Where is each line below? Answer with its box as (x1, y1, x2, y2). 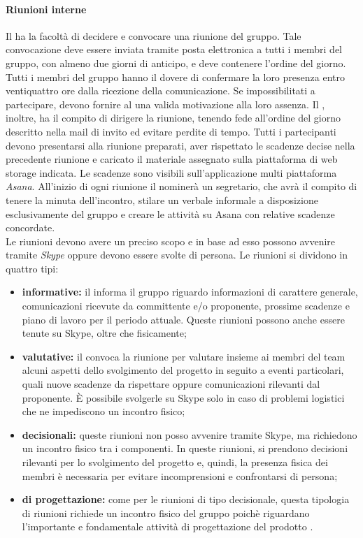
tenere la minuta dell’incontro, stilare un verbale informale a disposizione (6, 192, 318, 207)
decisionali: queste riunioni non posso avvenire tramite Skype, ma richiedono (22, 427, 357, 442)
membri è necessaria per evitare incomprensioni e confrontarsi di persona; (22, 468, 338, 483)
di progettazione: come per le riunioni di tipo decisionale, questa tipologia (22, 492, 350, 507)
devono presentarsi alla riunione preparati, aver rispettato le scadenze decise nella (6, 138, 355, 152)
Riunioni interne (6, 1, 87, 16)
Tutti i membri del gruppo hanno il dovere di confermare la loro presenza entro (6, 69, 345, 84)
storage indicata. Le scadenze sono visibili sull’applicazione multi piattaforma (6, 165, 337, 180)
